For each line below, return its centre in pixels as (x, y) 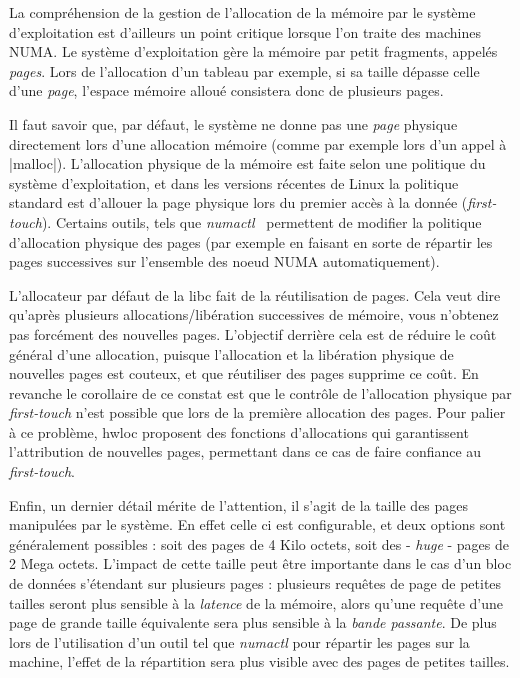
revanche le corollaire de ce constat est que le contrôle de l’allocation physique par (260, 392)
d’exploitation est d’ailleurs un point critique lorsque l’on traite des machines (245, 31)
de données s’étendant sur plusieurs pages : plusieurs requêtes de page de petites (255, 583)
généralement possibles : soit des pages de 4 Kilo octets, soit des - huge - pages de (259, 543)
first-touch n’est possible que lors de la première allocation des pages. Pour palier (257, 412)
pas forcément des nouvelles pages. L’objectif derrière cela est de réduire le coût (253, 333)
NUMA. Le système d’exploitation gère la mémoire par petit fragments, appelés (253, 51)
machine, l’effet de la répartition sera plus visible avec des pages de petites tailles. (259, 661)
